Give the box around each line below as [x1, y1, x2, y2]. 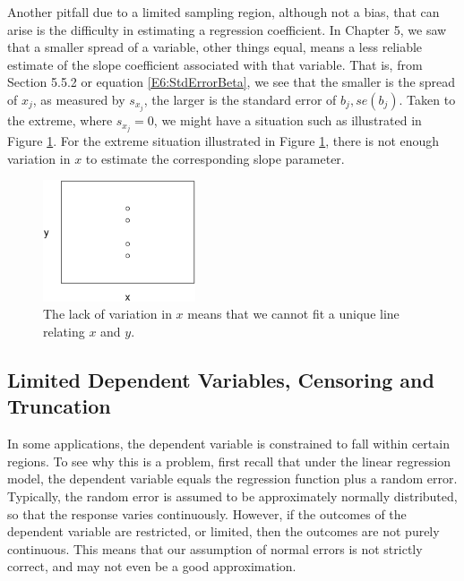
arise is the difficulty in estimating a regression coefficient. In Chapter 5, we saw [7, 20, 447, 38]
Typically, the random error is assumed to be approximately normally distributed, [7, 487, 458, 506]
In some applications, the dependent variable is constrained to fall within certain [7, 434, 450, 453]
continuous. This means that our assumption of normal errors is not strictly [7, 539, 423, 558]
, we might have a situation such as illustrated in [153, 111, 422, 130]
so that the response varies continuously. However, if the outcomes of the [7, 504, 407, 523]
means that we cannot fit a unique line [187, 304, 400, 323]
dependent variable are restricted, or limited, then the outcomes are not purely [7, 522, 440, 541]
